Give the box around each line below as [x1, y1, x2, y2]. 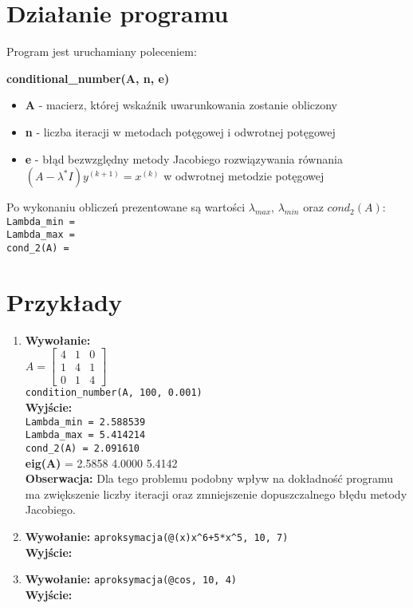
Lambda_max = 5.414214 [25, 429, 146, 441]
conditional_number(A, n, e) [6, 69, 170, 86]
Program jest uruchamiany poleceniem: [6, 43, 197, 60]
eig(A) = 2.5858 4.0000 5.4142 [25, 454, 178, 471]
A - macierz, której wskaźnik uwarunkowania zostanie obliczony [25, 97, 337, 113]
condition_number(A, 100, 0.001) [25, 387, 203, 399]
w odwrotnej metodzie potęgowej [163, 168, 324, 184]
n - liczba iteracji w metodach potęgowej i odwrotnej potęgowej [25, 123, 336, 140]
